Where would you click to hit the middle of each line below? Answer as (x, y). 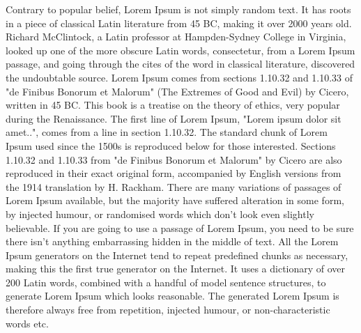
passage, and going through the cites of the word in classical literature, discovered (180, 64)
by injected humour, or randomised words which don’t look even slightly (160, 214)
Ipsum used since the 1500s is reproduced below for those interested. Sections (171, 145)
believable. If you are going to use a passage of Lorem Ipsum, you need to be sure (180, 227)
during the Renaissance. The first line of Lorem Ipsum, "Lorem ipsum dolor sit (174, 118)
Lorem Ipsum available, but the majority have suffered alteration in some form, (175, 200)
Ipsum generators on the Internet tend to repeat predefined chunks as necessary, (177, 255)
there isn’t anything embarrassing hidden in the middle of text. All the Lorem (172, 241)
